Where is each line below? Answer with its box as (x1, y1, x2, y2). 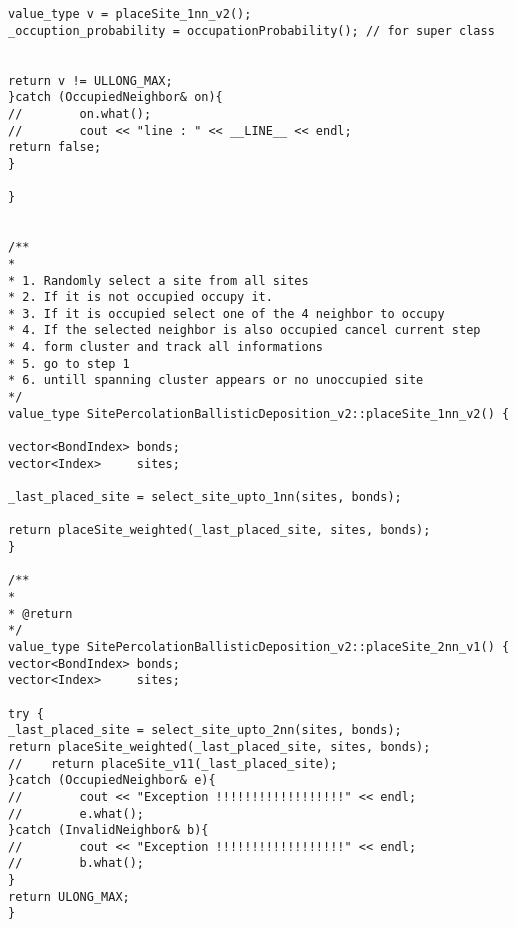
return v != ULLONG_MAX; (8, 73, 173, 88)
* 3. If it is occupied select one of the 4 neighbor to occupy (8, 306, 445, 321)
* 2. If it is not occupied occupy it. (8, 290, 273, 305)
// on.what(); (8, 106, 152, 121)
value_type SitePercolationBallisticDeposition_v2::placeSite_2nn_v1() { (8, 639, 510, 654)
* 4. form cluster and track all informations (8, 340, 323, 355)
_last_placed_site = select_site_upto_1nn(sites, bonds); (8, 490, 402, 505)
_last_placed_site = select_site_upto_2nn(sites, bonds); (8, 723, 402, 738)
